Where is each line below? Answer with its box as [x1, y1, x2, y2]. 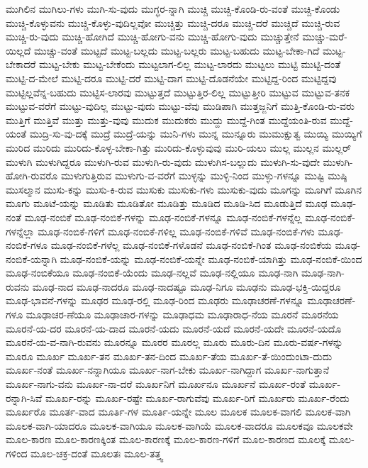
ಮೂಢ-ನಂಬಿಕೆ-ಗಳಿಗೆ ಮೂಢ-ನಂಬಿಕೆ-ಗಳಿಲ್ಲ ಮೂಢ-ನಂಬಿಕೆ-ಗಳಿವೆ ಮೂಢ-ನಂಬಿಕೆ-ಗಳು [38, 223, 315, 238]
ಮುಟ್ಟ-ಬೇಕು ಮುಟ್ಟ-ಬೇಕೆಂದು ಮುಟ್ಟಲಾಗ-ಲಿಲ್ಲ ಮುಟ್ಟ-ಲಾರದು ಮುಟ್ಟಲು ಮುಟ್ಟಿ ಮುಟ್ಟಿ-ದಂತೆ [39, 57, 341, 72]
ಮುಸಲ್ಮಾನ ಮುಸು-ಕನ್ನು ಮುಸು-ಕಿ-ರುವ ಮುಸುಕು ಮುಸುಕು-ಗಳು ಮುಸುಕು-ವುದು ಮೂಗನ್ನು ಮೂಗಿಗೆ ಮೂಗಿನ [6, 182, 362, 196]
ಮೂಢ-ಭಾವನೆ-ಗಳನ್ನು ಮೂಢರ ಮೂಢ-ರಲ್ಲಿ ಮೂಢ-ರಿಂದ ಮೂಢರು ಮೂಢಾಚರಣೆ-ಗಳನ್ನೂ [6, 293, 304, 308]
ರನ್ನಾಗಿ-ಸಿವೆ [6, 390, 43, 405]
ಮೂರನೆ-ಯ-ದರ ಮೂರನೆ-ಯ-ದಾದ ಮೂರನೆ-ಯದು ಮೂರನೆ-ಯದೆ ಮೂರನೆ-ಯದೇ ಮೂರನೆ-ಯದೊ [6, 321, 342, 335]
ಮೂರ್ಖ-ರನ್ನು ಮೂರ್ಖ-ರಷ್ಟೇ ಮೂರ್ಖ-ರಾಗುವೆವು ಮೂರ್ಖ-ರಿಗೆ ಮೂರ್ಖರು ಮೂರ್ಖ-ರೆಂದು [45, 390, 350, 405]
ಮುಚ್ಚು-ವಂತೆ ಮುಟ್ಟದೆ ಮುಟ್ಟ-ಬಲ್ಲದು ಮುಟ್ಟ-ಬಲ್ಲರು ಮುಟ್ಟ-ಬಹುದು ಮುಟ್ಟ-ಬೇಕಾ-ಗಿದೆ [34, 43, 320, 57]
